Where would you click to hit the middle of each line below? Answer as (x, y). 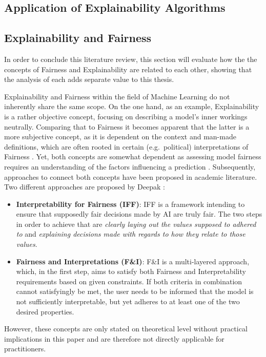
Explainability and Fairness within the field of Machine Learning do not (117, 96)
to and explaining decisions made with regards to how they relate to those (131, 234)
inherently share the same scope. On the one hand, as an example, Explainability (132, 106)
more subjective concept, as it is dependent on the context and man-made (120, 136)
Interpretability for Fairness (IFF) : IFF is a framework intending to (130, 204)
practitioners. (25, 349)
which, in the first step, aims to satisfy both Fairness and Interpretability (131, 271)
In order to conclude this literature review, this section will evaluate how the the (131, 59)
